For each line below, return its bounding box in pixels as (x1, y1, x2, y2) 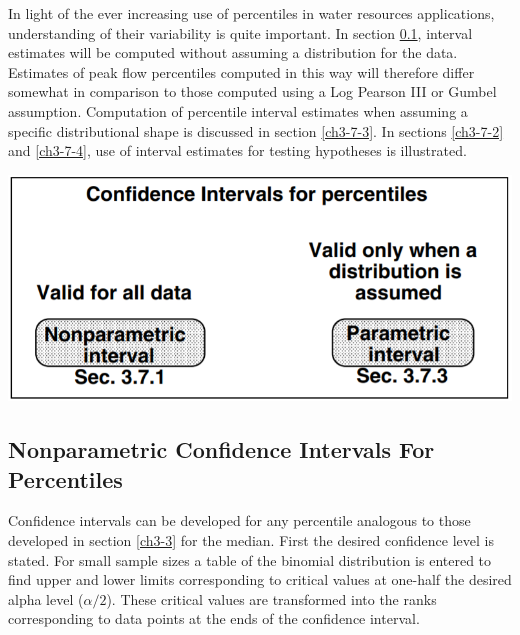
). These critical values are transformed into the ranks (106, 588, 437, 609)
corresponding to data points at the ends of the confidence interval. (8, 608, 420, 629)
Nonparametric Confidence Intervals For (8, 434, 435, 465)
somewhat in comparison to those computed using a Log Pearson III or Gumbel (8, 81, 497, 102)
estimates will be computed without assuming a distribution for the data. (8, 42, 458, 63)
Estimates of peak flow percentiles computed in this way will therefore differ (8, 61, 475, 82)
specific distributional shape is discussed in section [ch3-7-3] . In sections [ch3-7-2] (8, 120, 504, 141)
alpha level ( (8, 588, 84, 609)
